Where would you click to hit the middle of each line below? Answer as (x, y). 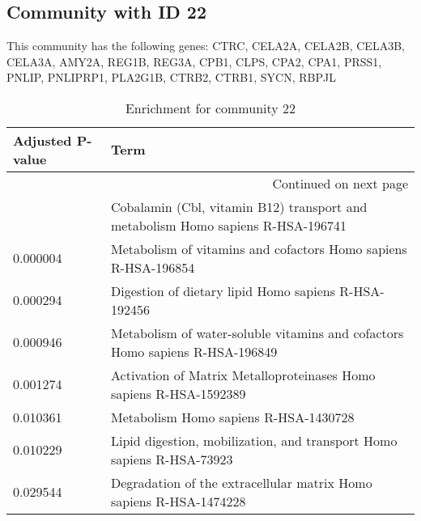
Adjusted (43, 140)
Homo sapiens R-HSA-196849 (194, 351)
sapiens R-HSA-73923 (172, 459)
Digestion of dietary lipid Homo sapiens (223, 290)
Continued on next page (340, 183)
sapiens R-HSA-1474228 (179, 501)
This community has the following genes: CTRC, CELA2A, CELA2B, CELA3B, (206, 46)
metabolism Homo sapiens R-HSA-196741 (229, 225)
